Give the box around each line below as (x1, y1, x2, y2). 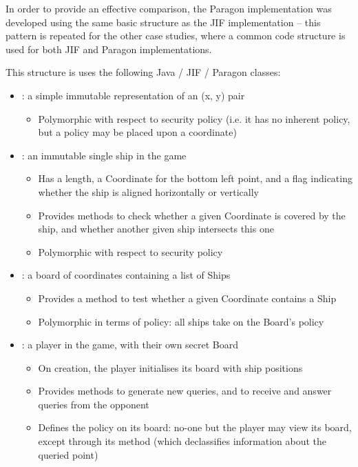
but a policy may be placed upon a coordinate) (38, 125, 237, 139)
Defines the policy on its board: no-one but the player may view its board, (38, 420, 352, 435)
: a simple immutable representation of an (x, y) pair (21, 88, 245, 102)
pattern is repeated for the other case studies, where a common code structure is (6, 28, 346, 43)
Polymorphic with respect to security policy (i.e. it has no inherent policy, (38, 111, 350, 126)
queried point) (38, 447, 98, 461)
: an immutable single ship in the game (21, 148, 187, 162)
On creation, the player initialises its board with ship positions (38, 360, 303, 375)
